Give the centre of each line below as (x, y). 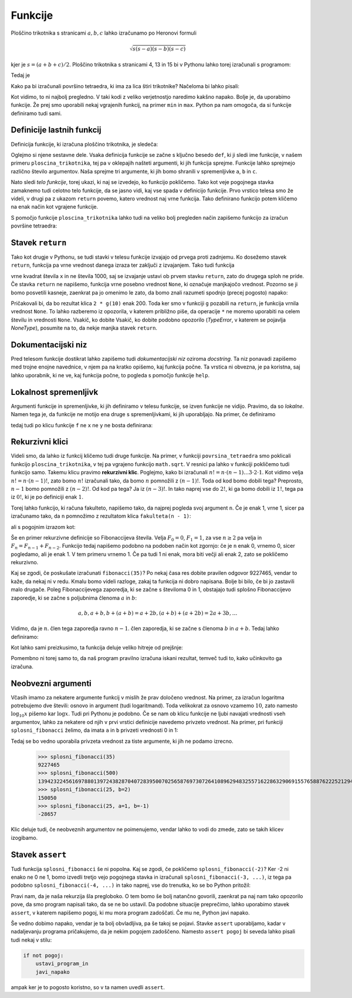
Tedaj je (21, 75)
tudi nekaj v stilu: (31, 940)
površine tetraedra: (34, 226)
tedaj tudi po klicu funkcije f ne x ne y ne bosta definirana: (82, 425)
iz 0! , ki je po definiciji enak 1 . (47, 497)
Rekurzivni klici (40, 442)
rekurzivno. (25, 562)
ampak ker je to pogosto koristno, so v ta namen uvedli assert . (88, 987)
